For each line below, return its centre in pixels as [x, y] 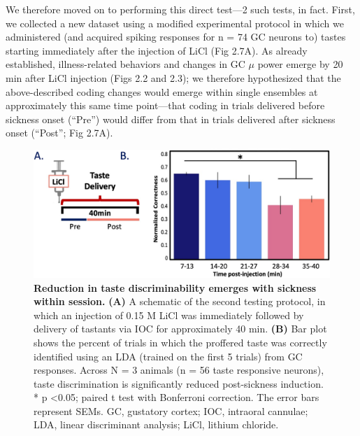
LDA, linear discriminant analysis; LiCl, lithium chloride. [156, 424]
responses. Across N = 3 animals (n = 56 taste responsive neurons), [179, 370]
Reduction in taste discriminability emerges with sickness [175, 287]
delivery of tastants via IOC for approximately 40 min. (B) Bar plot [180, 329]
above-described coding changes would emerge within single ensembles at [162, 91]
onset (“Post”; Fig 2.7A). [59, 133]
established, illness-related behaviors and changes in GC [125, 64]
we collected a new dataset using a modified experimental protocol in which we [175, 23]
